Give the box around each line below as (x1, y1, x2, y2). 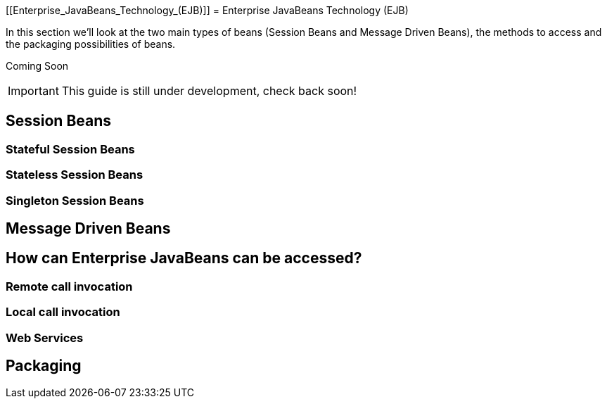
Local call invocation (6, 305, 120, 320)
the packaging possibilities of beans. (6, 38, 176, 50)
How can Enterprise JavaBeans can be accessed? (6, 249, 362, 267)
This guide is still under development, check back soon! (61, 84, 357, 98)
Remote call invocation (6, 279, 133, 293)
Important (8, 84, 59, 98)
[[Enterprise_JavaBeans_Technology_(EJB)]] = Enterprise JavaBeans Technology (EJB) (6, 4, 409, 16)
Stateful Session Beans (6, 141, 135, 156)
